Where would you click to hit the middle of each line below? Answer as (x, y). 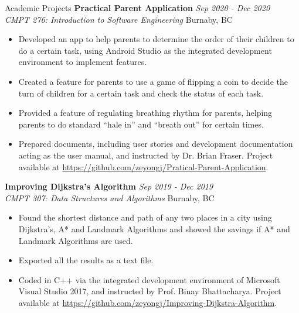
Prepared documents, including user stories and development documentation (156, 144)
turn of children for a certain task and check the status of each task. (141, 93)
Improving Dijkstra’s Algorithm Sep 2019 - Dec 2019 (109, 186)
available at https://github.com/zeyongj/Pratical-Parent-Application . (143, 166)
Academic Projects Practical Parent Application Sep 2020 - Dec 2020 (137, 8)
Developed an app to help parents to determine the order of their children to (156, 39)
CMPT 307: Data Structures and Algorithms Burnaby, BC (110, 197)
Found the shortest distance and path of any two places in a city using (145, 217)
